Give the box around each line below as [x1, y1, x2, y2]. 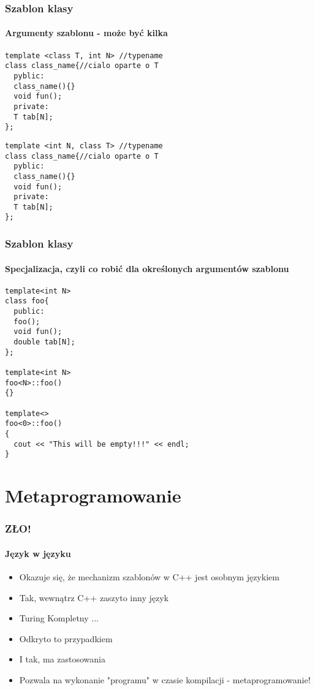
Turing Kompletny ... [19, 612, 99, 624]
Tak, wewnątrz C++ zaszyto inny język [19, 591, 169, 604]
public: [13, 307, 45, 316]
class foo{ [5, 297, 49, 306]
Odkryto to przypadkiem [19, 632, 113, 645]
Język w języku [5, 547, 71, 559]
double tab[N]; [13, 338, 75, 347]
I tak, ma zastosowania [19, 653, 105, 665]
